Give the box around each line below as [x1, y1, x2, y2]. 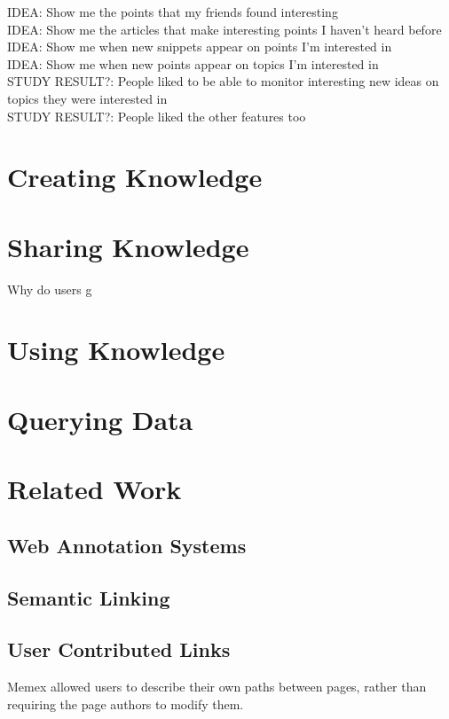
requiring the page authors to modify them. [7, 694, 244, 713]
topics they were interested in [7, 89, 168, 107]
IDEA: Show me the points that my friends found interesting [7, 3, 338, 20]
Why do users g [7, 279, 92, 298]
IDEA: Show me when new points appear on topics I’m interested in [7, 54, 379, 73]
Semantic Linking [7, 583, 170, 611]
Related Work [7, 471, 182, 507]
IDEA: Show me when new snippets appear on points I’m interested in [7, 37, 392, 56]
